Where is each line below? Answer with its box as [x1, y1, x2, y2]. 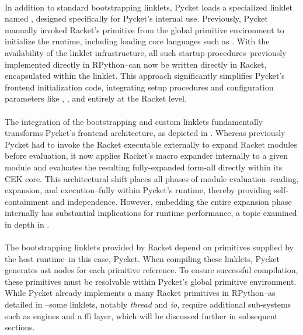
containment [5, 195, 49, 207]
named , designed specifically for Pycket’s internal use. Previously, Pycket [5, 12, 269, 25]
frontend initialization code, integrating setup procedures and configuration [5, 81, 274, 93]
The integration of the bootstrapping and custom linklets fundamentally [5, 115, 263, 127]
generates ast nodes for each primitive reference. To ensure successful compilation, [5, 264, 298, 276]
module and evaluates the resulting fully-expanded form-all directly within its [5, 160, 283, 173]
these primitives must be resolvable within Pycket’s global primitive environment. [5, 275, 297, 287]
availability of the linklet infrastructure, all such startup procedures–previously [5, 46, 287, 58]
